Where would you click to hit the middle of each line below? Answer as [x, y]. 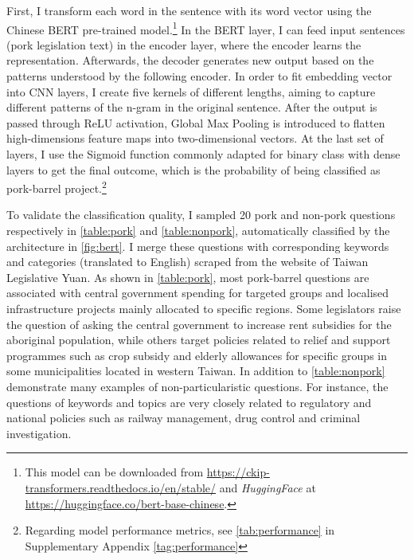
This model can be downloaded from [114, 472]
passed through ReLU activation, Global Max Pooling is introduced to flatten [196, 122]
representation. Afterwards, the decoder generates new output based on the [190, 60]
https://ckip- [238, 472]
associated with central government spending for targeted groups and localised [198, 293]
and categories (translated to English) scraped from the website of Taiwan [187, 262]
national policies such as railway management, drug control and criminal [184, 418]
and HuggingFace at [268, 487]
